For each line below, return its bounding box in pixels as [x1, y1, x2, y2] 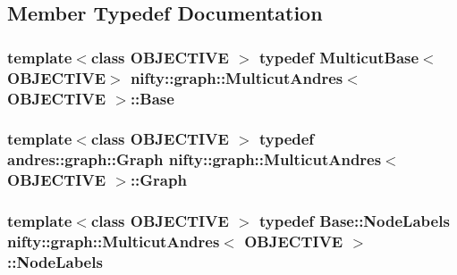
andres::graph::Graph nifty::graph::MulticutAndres [7, 148, 382, 171]
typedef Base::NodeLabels [258, 210, 450, 232]
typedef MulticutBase [258, 46, 419, 68]
